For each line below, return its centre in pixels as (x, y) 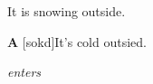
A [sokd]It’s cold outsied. (77, 41)
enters (24, 72)
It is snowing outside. (67, 11)
